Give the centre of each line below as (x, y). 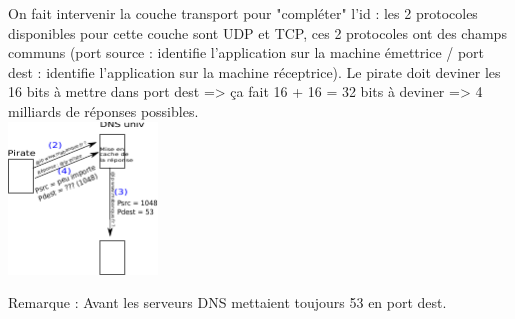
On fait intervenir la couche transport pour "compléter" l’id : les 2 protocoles (243, 13)
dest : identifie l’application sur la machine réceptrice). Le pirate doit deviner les (254, 71)
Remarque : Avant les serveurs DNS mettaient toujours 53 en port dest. (227, 302)
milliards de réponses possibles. (103, 110)
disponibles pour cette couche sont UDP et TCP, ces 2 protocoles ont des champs (257, 32)
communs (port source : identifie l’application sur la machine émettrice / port (246, 52)
